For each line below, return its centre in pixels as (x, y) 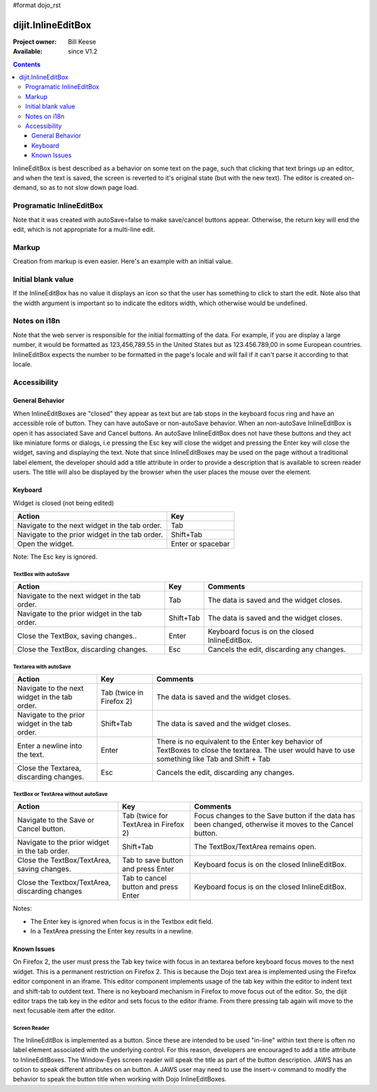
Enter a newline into (50, 746)
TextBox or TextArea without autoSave (60, 794)
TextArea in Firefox (153, 825)
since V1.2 (83, 52)
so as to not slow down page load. (89, 188)
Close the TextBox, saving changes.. (77, 636)
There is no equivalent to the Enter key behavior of (239, 741)
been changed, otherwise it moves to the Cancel (274, 825)
